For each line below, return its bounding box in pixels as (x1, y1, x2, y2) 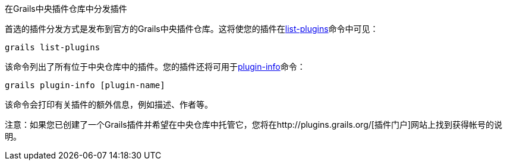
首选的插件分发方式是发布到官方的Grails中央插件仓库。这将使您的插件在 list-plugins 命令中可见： (5, 24, 379, 34)
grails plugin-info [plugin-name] (5, 80, 165, 90)
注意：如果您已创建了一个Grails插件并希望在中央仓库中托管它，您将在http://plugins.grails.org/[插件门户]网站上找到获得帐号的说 (5, 119, 502, 130)
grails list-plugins (5, 43, 100, 52)
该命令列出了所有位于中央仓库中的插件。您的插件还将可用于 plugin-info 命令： (5, 62, 306, 72)
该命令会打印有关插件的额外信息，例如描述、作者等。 (5, 99, 213, 109)
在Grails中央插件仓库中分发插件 (5, 4, 127, 14)
